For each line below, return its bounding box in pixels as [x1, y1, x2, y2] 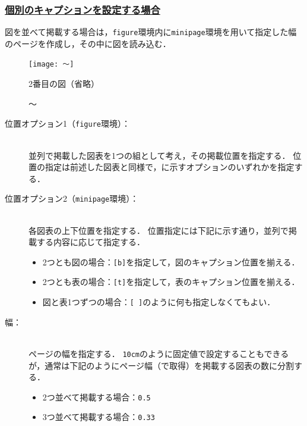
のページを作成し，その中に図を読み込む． [5, 37, 171, 49]
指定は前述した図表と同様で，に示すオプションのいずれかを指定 [45, 161, 295, 173]
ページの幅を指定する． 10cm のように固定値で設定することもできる [29, 347, 289, 359]
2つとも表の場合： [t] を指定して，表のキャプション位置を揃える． [42, 275, 300, 288]
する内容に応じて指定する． [36, 236, 145, 248]
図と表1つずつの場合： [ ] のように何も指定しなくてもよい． [42, 296, 276, 308]
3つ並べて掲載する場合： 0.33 [42, 411, 155, 423]
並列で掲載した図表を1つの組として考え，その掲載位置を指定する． [29, 149, 290, 161]
